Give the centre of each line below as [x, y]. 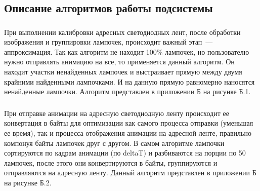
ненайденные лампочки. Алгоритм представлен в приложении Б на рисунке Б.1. [127, 91]
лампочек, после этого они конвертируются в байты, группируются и [111, 162]
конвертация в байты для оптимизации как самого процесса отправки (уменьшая [129, 123]
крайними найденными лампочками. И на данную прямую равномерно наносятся [129, 81]
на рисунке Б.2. [28, 182]
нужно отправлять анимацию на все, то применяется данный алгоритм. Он [119, 62]
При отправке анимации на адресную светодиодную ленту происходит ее [117, 113]
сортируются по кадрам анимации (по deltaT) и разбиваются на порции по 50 [125, 153]
